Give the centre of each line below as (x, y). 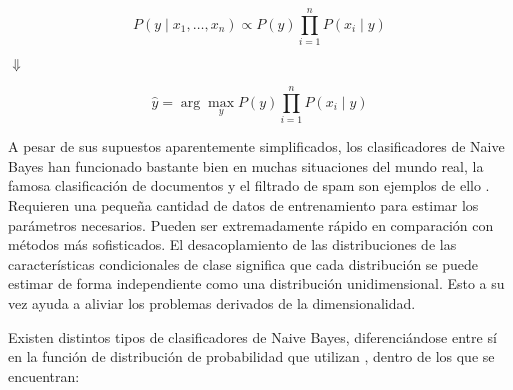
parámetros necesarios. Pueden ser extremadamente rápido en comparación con (251, 224)
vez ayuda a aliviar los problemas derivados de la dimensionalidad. (212, 303)
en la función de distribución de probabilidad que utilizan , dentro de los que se (251, 356)
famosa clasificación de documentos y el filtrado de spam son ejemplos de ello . (249, 185)
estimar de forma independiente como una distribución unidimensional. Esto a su (256, 283)
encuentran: (44, 375)
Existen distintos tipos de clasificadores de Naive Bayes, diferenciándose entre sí (252, 336)
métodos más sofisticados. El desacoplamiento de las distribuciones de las (232, 244)
